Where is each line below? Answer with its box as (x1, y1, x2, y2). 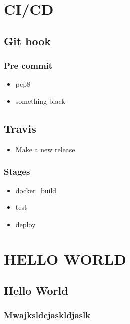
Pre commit (4, 59, 53, 72)
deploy (15, 219, 36, 229)
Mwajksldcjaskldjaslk (4, 309, 91, 321)
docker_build (15, 185, 57, 195)
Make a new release (15, 144, 75, 154)
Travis (4, 120, 36, 136)
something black (15, 95, 65, 106)
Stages (4, 165, 30, 178)
